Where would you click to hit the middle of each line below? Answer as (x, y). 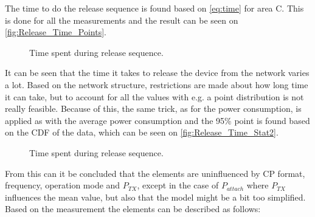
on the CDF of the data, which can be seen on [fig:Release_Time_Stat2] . (142, 132)
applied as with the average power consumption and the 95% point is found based (157, 120)
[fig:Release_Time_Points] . (56, 32)
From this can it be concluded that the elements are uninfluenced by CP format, (155, 173)
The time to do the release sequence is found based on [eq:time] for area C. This (154, 8)
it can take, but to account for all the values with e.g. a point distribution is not (154, 96)
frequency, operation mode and (63, 185)
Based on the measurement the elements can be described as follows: (133, 209)
